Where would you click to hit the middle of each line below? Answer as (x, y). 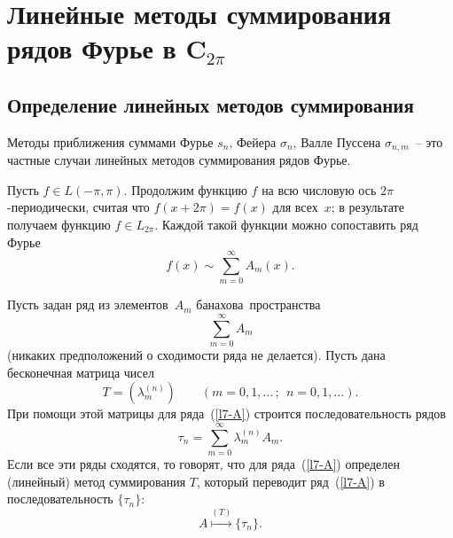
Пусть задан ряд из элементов (88, 304)
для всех (295, 207)
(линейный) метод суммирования (97, 481)
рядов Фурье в (92, 48)
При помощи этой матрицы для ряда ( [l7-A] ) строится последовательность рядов (226, 413)
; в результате (367, 207)
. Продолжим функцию (185, 189)
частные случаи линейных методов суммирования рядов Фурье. (179, 160)
